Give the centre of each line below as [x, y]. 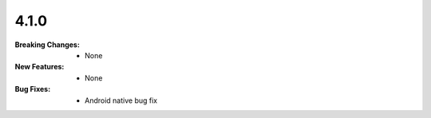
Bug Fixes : [33, 89]
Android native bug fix [121, 100]
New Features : [40, 67]
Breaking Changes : [47, 45]
